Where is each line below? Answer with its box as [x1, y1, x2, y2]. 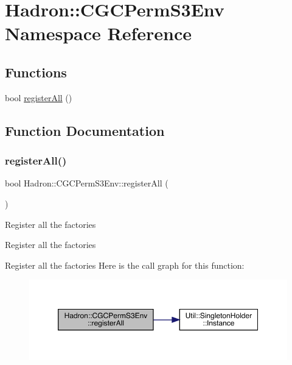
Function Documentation [5, 121, 165, 140]
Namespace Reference [5, 21, 192, 46]
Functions [5, 62, 67, 81]
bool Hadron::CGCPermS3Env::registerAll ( [5, 177, 169, 190]
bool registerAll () [5, 91, 72, 104]
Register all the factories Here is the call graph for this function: [5, 258, 245, 271]
